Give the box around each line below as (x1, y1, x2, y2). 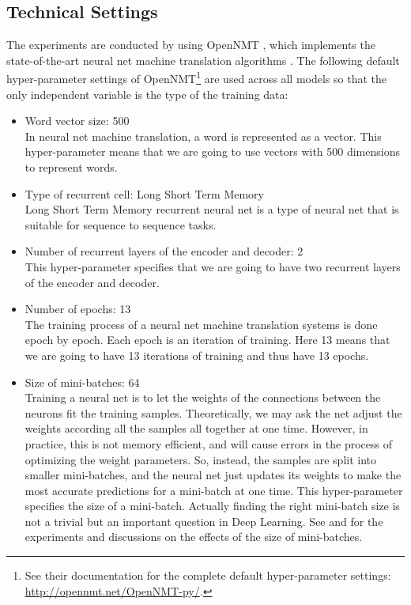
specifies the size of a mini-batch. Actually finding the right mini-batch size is (25, 497, 400, 514)
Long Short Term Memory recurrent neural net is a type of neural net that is (25, 201, 399, 217)
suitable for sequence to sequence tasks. (25, 216, 217, 233)
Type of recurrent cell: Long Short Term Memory (25, 185, 264, 202)
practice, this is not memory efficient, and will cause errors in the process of (25, 435, 392, 452)
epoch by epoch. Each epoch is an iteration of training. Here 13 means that (25, 331, 390, 348)
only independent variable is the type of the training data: (6, 85, 288, 102)
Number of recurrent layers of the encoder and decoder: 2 (25, 243, 304, 259)
